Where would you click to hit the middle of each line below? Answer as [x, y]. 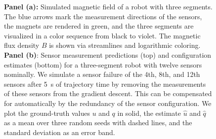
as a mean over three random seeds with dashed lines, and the [98, 122]
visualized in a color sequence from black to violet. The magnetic [102, 35]
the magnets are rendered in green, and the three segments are [99, 26]
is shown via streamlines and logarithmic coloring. [125, 45]
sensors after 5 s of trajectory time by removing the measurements [105, 84]
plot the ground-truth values [47, 113]
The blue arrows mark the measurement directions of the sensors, [103, 16]
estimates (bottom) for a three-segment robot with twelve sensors [103, 64]
